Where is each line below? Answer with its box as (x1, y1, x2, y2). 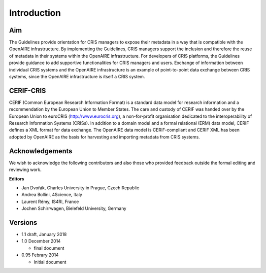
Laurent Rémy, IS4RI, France (21, 199, 79, 205)
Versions (9, 218, 37, 227)
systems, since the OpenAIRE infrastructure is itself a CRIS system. (9, 74, 145, 80)
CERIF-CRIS (9, 86, 46, 95)
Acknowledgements (9, 147, 72, 155)
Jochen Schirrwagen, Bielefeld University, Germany (21, 205, 127, 211)
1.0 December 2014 (21, 238, 61, 244)
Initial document (33, 259, 66, 265)
